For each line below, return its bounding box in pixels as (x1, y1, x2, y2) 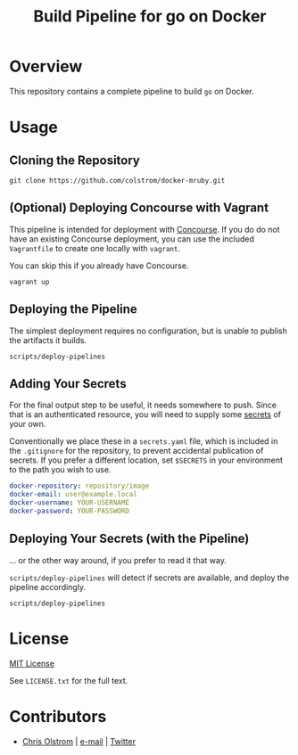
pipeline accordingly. (9, 581, 87, 592)
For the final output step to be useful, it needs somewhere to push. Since (9, 399, 277, 411)
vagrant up (9, 277, 50, 286)
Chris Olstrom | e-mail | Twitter (21, 735, 137, 746)
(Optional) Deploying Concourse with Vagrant (9, 201, 269, 216)
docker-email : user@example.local (9, 490, 138, 499)
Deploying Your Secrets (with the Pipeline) (9, 531, 250, 546)
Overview (9, 56, 83, 77)
